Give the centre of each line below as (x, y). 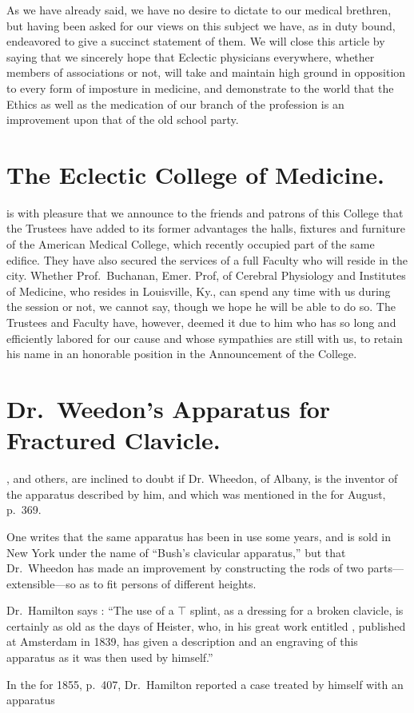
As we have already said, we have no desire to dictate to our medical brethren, (199, 10)
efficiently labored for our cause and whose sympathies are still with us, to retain (205, 338)
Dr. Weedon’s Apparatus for (169, 408)
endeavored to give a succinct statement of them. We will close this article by (196, 41)
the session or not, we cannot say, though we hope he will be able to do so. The (201, 307)
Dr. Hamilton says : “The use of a (90, 610)
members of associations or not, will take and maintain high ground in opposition (206, 72)
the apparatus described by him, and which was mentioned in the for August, (196, 494)
